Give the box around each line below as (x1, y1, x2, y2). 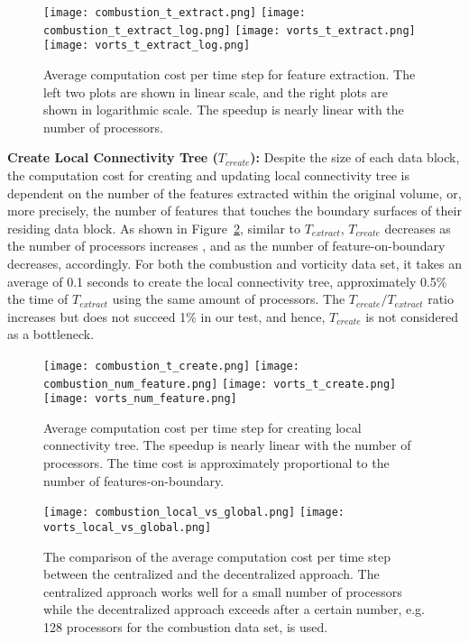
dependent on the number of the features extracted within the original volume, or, (7, 183, 462, 202)
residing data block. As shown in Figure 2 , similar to (7, 218, 300, 237)
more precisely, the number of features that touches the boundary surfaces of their (7, 201, 462, 220)
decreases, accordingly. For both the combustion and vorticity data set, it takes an (7, 253, 462, 272)
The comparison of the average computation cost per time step (43, 546, 391, 565)
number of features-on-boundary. (43, 471, 225, 490)
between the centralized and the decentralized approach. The (43, 564, 380, 583)
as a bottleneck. (7, 325, 95, 344)
